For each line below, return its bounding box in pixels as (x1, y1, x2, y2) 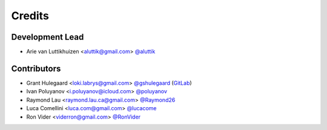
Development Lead (11, 32, 84, 42)
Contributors (11, 63, 61, 73)
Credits (11, 9, 50, 22)
